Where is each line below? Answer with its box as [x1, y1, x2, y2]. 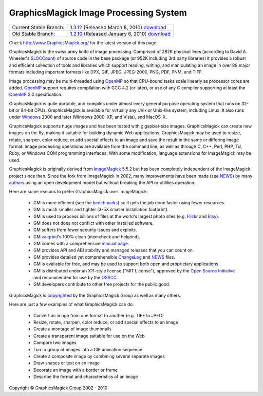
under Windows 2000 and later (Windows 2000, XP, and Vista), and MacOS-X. [9, 114, 167, 120]
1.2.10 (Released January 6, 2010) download [70, 30, 171, 37]
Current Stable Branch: [12, 24, 65, 31]
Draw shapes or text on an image [33, 360, 100, 366]
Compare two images [33, 340, 76, 345]
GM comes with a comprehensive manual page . [33, 241, 129, 247]
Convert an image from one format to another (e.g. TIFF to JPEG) [33, 312, 164, 318]
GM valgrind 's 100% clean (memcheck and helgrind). [33, 234, 141, 239]
